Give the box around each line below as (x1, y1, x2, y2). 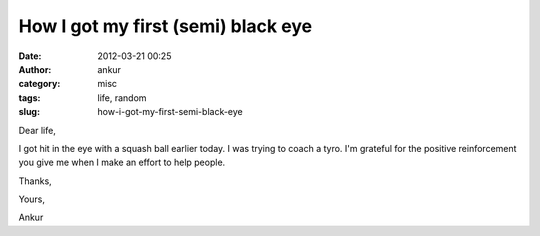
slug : (18, 106, 40, 118)
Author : (18, 63, 52, 75)
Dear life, (18, 124, 57, 136)
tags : (18, 91, 41, 104)
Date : (18, 50, 42, 62)
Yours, (18, 193, 45, 205)
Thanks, (18, 175, 52, 187)
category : (18, 78, 61, 90)
